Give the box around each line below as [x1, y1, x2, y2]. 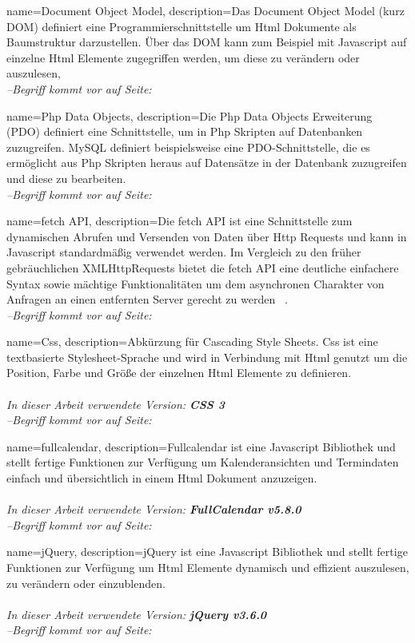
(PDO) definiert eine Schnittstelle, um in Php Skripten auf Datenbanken [6, 123, 363, 140]
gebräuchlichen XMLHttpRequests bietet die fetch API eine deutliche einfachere [6, 259, 399, 276]
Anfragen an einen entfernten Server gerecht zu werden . [6, 291, 288, 308]
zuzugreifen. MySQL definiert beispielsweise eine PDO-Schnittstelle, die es [6, 138, 370, 155]
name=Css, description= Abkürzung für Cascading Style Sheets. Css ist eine [6, 333, 378, 350]
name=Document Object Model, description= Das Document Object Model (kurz [6, 2, 405, 18]
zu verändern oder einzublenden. [6, 574, 166, 591]
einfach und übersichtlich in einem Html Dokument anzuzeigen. [6, 470, 317, 486]
